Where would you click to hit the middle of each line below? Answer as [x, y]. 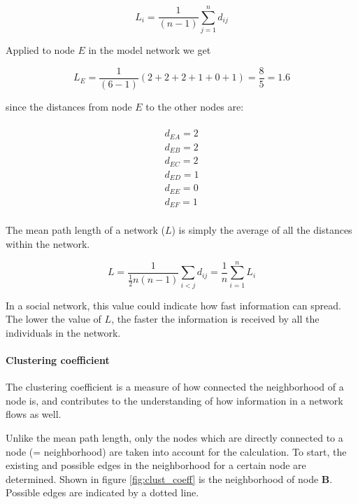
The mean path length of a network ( [85, 230]
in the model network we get [150, 50]
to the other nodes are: [195, 106]
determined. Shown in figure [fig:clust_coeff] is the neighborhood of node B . [169, 478]
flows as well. [34, 414]
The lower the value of [53, 319]
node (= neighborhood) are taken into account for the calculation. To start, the [176, 451]
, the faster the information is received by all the [215, 319]
